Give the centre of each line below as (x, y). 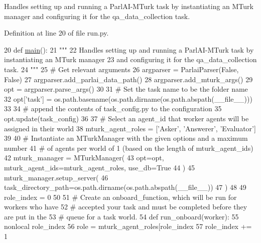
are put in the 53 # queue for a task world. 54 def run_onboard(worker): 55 (121, 216)
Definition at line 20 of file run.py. (56, 33)
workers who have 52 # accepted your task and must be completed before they (126, 207)
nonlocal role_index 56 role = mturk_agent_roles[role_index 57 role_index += (128, 226)
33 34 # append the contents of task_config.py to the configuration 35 (113, 108)
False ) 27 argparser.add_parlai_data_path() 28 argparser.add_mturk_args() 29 (128, 79)
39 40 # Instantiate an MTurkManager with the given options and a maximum (126, 138)
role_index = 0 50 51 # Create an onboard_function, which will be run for (120, 197)
